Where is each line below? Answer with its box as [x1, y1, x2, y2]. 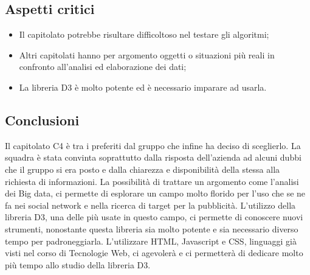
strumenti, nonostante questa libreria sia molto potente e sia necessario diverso [5, 222, 298, 235]
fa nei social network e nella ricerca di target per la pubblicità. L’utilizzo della [5, 198, 296, 211]
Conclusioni [5, 110, 80, 129]
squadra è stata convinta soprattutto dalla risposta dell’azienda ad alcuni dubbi [5, 151, 301, 164]
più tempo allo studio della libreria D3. [5, 258, 151, 271]
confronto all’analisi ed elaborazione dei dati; [19, 60, 187, 73]
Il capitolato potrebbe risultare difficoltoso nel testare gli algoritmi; [19, 28, 269, 41]
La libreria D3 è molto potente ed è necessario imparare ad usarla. [19, 80, 267, 93]
